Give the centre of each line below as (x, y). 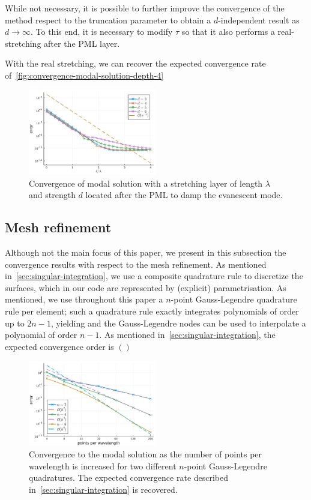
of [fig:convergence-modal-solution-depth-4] (84, 75)
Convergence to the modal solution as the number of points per (146, 454)
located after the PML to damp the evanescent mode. (184, 195)
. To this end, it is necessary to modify (102, 32)
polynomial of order (41, 335)
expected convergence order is (59, 346)
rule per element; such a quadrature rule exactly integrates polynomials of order (152, 311)
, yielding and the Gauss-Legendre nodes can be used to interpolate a (178, 323)
